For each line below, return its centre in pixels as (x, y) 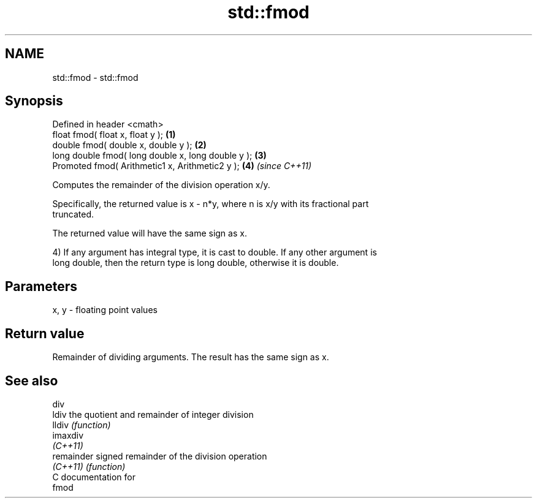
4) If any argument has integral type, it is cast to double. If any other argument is (215, 252)
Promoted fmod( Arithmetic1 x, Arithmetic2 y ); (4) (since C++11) (182, 166)
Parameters (41, 286)
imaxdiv (68, 435)
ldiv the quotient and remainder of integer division (153, 414)
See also (32, 380)
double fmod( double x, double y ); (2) (129, 145)
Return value (45, 333)
